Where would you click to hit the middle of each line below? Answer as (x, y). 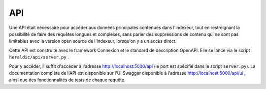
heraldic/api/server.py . (39, 57)
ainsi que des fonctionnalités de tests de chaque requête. (67, 80)
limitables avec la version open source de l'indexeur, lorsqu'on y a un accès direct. (93, 41)
